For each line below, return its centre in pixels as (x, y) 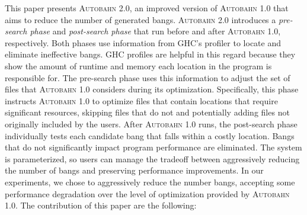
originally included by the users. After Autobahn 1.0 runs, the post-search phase (151, 123)
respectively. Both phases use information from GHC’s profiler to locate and (143, 42)
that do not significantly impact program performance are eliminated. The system (153, 147)
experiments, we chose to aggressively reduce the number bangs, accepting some (150, 182)
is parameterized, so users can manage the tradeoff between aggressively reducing (152, 158)
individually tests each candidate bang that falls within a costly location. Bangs (150, 135)
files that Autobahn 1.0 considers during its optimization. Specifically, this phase (152, 89)
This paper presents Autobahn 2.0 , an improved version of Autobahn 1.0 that (147, 8)
